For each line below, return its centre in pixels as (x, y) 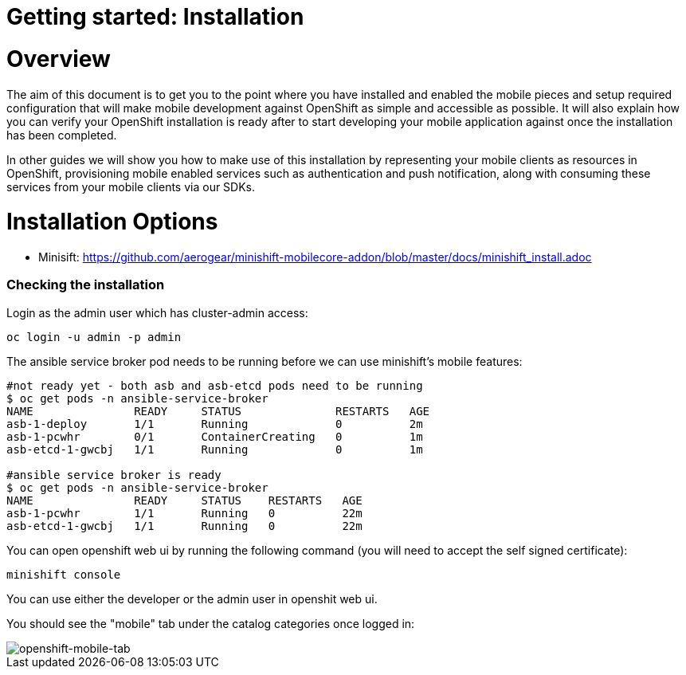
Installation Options (112, 222)
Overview (59, 59)
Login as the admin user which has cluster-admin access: (157, 312)
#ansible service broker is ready (114, 475)
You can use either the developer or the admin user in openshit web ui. (192, 598)
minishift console (64, 574)
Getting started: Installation (155, 17)
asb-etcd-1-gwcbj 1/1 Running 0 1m (215, 449)
